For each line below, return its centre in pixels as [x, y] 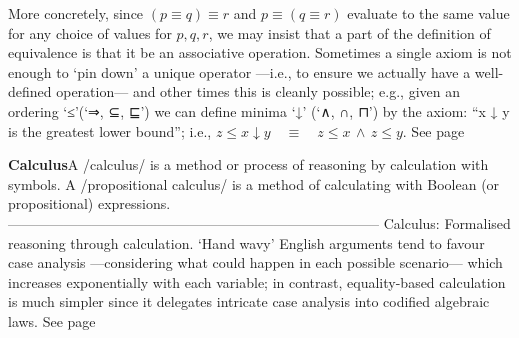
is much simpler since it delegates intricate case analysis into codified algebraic [249, 301]
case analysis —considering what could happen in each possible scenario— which [255, 262]
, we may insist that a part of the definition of [349, 32]
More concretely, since [76, 13]
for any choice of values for [90, 32]
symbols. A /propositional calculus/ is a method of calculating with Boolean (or [254, 183]
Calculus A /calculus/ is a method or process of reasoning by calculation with [248, 164]
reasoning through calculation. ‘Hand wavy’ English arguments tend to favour [246, 242]
